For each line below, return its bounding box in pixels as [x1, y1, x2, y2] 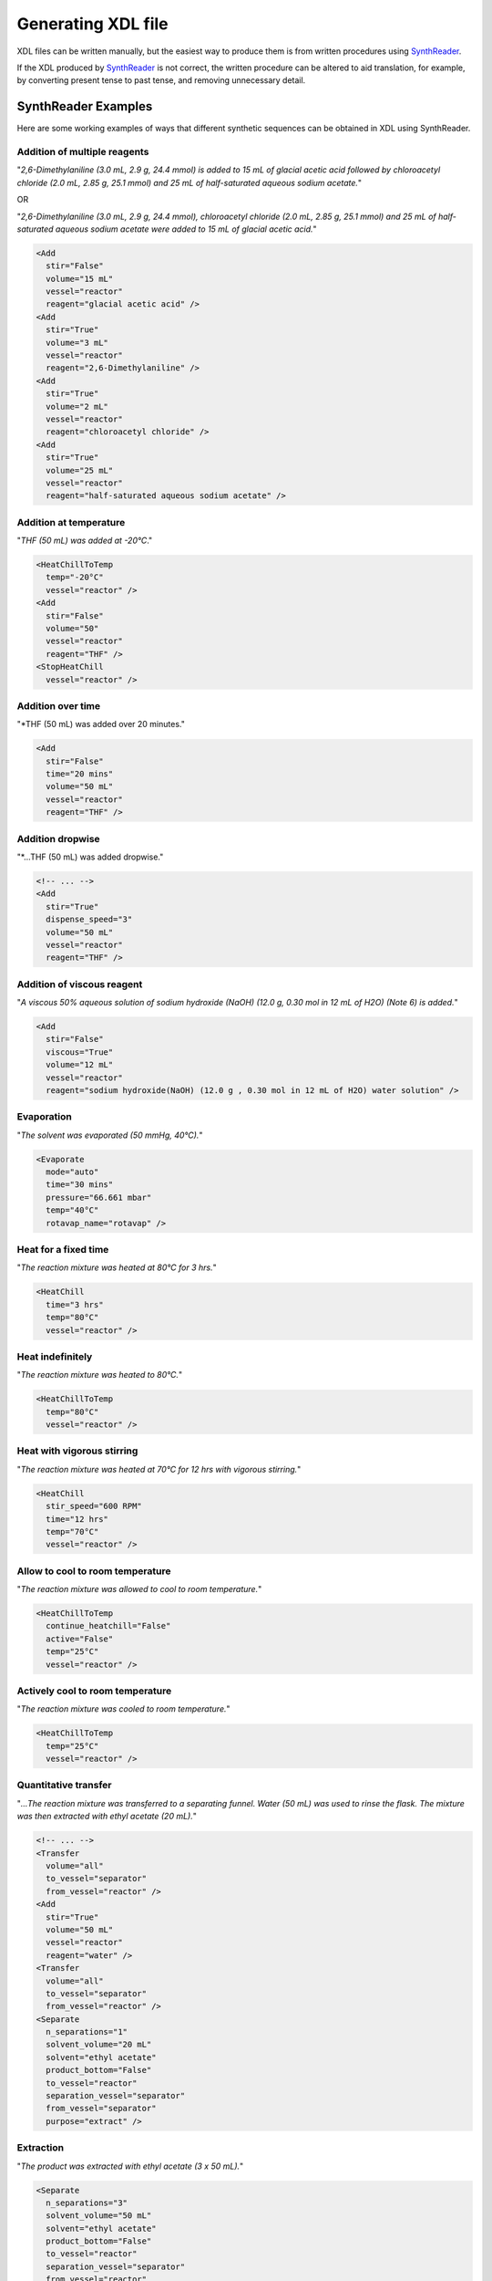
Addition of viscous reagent [16, 977, 143, 990]
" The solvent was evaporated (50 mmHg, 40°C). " [16, 1130, 203, 1140]
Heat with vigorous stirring [16, 1444, 138, 1457]
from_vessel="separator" [46, 2103, 157, 2114]
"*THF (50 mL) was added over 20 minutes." [16, 719, 186, 730]
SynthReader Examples [16, 99, 153, 114]
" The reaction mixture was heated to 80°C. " [16, 1370, 183, 1380]
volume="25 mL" [46, 465, 114, 475]
